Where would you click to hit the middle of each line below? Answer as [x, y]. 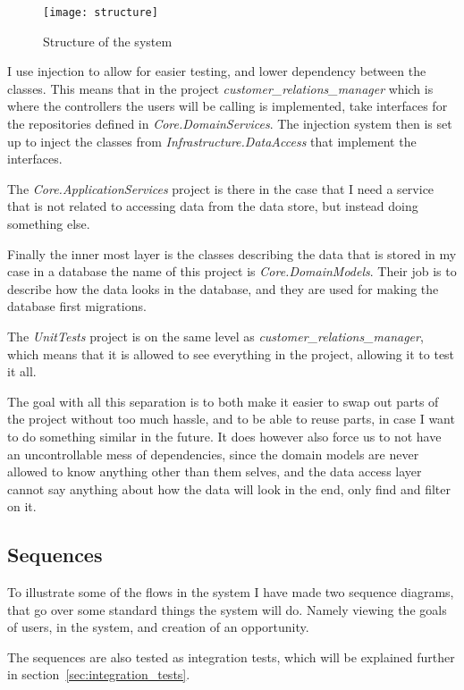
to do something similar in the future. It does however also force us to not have [224, 436]
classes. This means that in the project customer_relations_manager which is [220, 88]
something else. [49, 223]
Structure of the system [108, 41]
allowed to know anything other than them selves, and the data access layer [215, 471]
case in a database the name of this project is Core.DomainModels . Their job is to [232, 271]
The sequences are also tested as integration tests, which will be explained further [231, 656]
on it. [22, 506]
